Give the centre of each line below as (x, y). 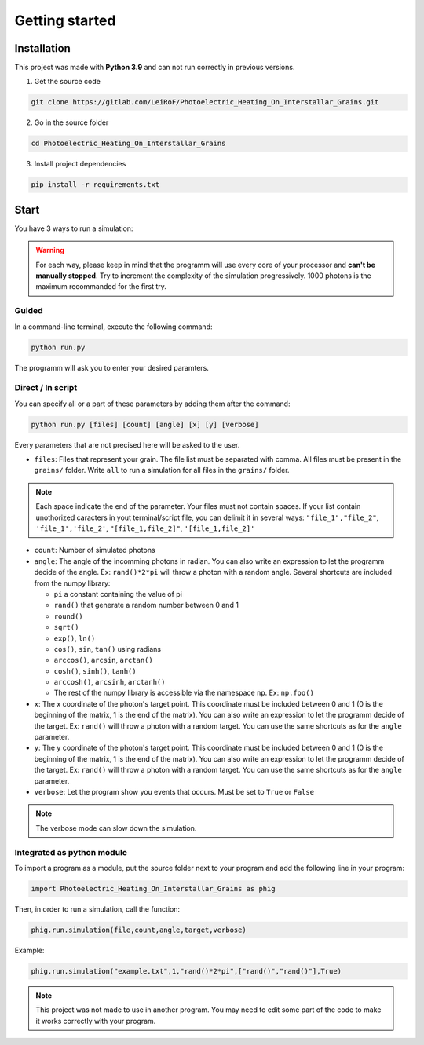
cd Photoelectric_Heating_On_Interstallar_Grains (128, 144)
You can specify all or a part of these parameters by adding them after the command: (152, 404)
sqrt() (66, 627)
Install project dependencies (80, 164)
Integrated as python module (71, 852)
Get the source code (68, 82)
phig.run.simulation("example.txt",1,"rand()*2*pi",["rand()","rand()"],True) (186, 971)
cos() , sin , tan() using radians (107, 649)
